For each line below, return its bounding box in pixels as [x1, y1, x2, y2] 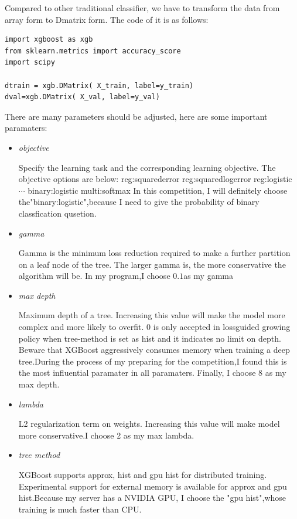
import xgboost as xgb [5, 35, 93, 44]
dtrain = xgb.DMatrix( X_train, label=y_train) [5, 81, 194, 90]
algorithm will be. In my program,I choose [18, 269, 170, 282]
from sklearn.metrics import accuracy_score [5, 46, 181, 55]
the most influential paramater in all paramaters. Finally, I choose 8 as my [18, 366, 286, 379]
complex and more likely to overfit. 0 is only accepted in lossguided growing [18, 321, 291, 333]
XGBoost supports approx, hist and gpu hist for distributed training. [18, 469, 267, 480]
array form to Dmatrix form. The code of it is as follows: [5, 13, 209, 25]
